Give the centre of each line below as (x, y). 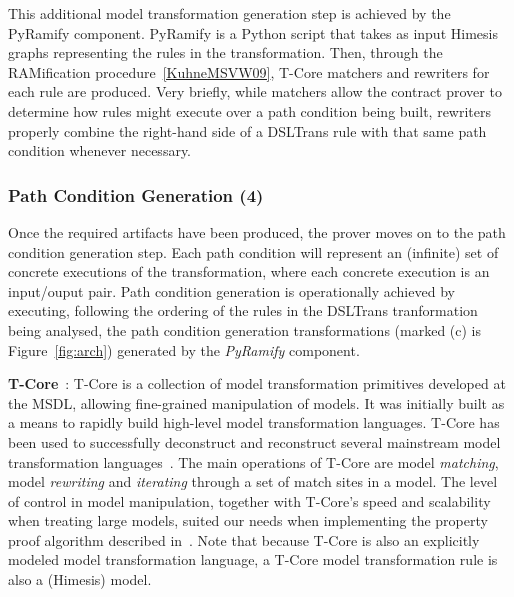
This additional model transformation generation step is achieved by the (229, 13)
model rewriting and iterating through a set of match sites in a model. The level (253, 481)
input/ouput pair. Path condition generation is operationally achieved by (231, 290)
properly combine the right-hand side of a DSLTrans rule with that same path (247, 130)
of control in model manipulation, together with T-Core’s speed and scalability (249, 500)
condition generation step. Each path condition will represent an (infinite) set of (253, 251)
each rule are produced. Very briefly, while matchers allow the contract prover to (255, 91)
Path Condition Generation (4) (136, 194)
